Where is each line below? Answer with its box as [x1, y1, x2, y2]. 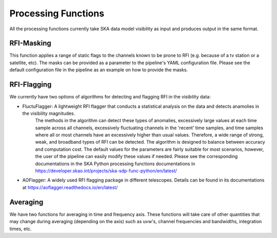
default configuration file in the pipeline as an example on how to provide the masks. [9, 67, 188, 73]
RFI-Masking [9, 39, 51, 48]
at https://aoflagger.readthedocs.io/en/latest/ [22, 184, 118, 190]
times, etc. [9, 226, 32, 232]
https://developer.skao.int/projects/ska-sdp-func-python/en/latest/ [35, 168, 177, 174]
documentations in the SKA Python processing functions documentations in [35, 161, 195, 167]
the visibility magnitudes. [22, 110, 75, 116]
